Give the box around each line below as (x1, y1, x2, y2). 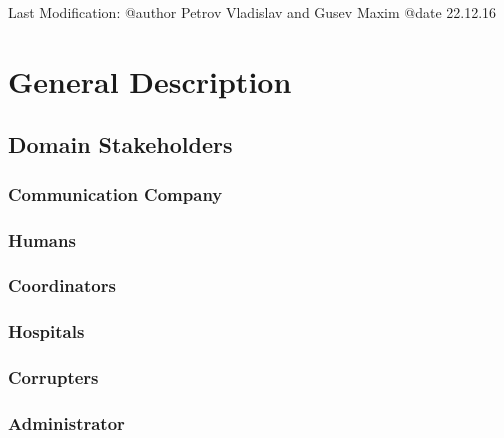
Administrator (8, 410, 125, 435)
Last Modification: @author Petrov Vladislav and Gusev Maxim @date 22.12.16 (8, 2, 497, 22)
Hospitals (8, 319, 85, 344)
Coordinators (8, 273, 116, 298)
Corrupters (8, 365, 99, 390)
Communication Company (8, 181, 223, 206)
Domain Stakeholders (8, 129, 233, 160)
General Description (8, 60, 292, 101)
